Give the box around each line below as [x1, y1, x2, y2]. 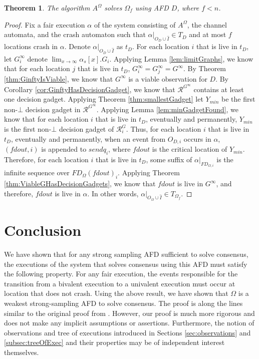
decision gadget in [25, 104, 81, 114]
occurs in [183, 133, 211, 144]
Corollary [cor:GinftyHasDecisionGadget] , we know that [4, 84, 175, 94]
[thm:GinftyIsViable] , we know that [4, 73, 113, 84]
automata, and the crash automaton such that [4, 29, 146, 40]
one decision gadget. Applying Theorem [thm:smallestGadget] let [4, 94, 203, 104]
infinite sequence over [4, 167, 70, 178]
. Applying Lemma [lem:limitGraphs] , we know [109, 53, 253, 64]
